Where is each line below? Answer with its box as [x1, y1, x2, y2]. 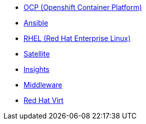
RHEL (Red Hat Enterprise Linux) [24, 34, 131, 42]
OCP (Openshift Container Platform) [24, 3, 142, 11]
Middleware [24, 80, 62, 89]
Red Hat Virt [24, 96, 64, 104]
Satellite [24, 49, 50, 58]
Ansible [24, 18, 48, 27]
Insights [24, 65, 50, 73]
